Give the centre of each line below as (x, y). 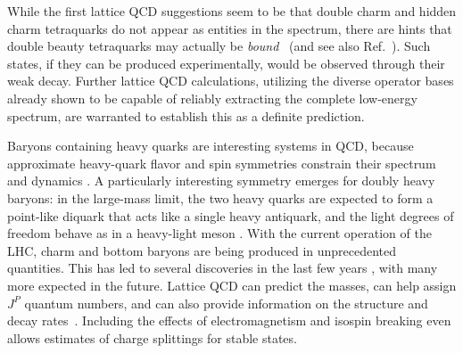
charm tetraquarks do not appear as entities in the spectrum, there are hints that (230, 28)
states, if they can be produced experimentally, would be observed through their (226, 63)
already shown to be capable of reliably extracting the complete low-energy (212, 98)
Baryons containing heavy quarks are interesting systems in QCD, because (211, 146)
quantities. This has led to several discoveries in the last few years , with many (223, 268)
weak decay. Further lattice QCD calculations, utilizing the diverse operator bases (231, 81)
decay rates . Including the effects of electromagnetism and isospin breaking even (229, 320)
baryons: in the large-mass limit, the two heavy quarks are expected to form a (220, 197)
